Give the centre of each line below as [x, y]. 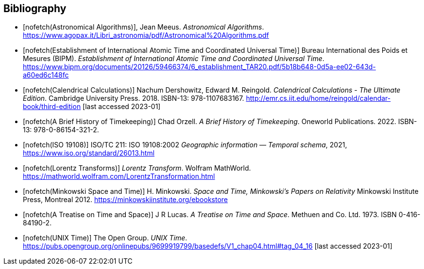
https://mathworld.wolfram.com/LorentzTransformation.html [119, 176]
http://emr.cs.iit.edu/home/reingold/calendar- [318, 98]
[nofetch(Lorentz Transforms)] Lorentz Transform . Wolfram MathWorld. [137, 168]
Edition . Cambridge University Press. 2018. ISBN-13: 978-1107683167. [134, 98]
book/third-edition [52, 107]
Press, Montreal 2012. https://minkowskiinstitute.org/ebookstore [125, 200]
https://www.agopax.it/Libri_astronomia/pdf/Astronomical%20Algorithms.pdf [146, 35]
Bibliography [35, 8]
